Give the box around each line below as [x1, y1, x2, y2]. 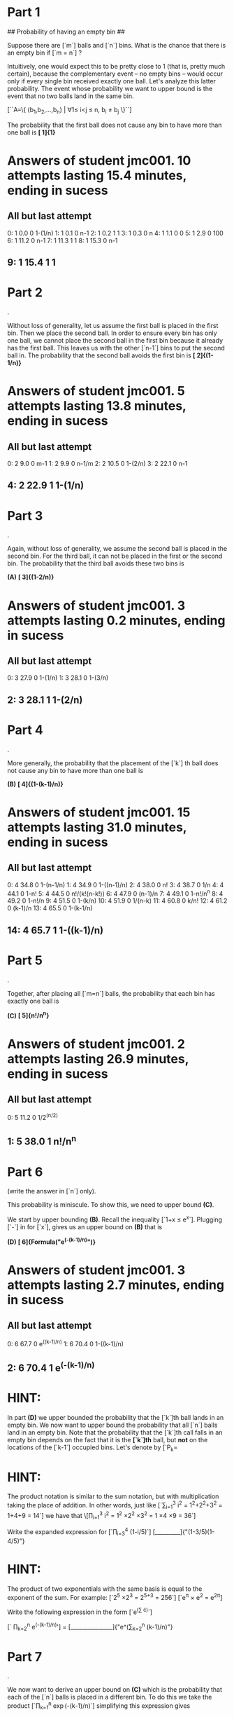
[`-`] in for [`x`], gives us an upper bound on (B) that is [7, 1223, 163, 1231]
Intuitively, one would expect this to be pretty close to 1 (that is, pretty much [7, 62, 226, 70]
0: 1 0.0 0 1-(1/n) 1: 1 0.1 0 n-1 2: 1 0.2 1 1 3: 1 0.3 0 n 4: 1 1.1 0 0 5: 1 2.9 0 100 [7, 228, 224, 237]
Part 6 [7, 1164, 43, 1179]
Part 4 [7, 722, 43, 738]
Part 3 [7, 507, 43, 524]
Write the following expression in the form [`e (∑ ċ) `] [7, 1606, 152, 1616]
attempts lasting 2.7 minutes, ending [7, 1277, 225, 1293]
